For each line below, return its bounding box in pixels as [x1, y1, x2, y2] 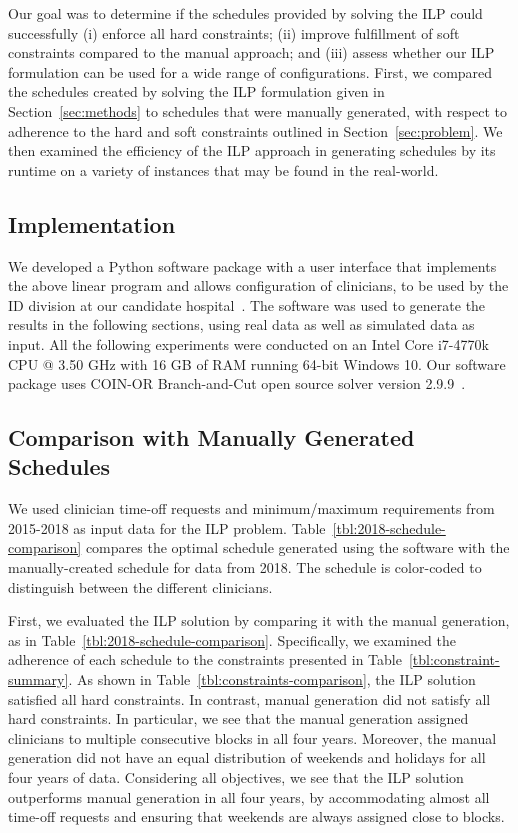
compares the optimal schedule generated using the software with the [85, 537, 510, 558]
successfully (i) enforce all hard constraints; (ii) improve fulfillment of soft [8, 22, 460, 43]
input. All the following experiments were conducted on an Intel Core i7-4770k [8, 333, 489, 354]
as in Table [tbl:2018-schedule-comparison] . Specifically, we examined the [8, 629, 456, 650]
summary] [8, 669, 69, 690]
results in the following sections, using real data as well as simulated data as [8, 314, 475, 335]
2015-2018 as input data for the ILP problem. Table [8, 517, 326, 538]
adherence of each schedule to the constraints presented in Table [8, 649, 402, 670]
